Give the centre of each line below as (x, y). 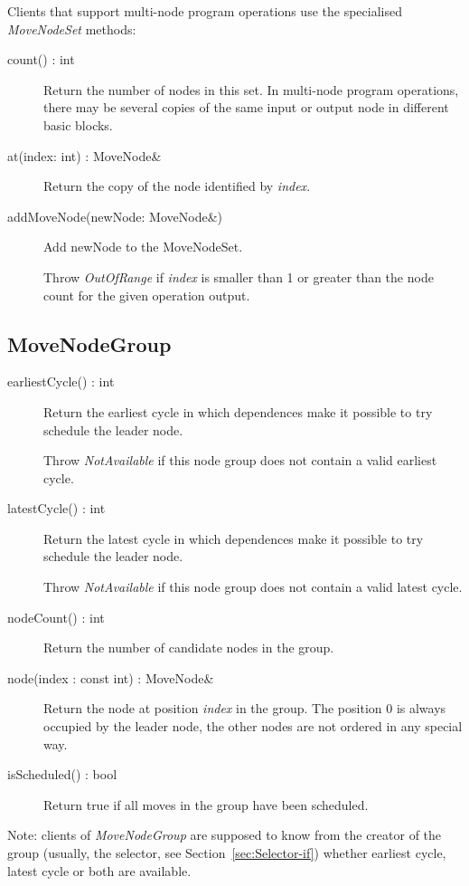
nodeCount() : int (56, 617)
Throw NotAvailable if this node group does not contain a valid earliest (240, 460)
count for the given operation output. (147, 295)
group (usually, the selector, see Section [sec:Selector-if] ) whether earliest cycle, (227, 853)
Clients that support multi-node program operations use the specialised (205, 11)
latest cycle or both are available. (99, 870)
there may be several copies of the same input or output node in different (246, 107)
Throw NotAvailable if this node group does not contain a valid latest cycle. (253, 587)
